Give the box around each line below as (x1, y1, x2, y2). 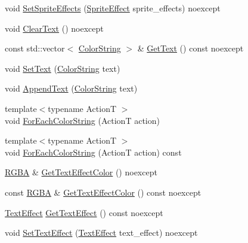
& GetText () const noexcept (137, 42, 244, 54)
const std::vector (5, 42, 65, 54)
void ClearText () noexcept (5, 22, 104, 34)
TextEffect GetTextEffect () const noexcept (5, 206, 163, 218)
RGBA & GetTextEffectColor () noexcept (5, 166, 157, 178)
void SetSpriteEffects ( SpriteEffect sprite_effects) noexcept (5, 2, 221, 14)
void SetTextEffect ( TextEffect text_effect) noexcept (5, 226, 198, 239)
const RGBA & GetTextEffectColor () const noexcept (5, 186, 201, 198)
